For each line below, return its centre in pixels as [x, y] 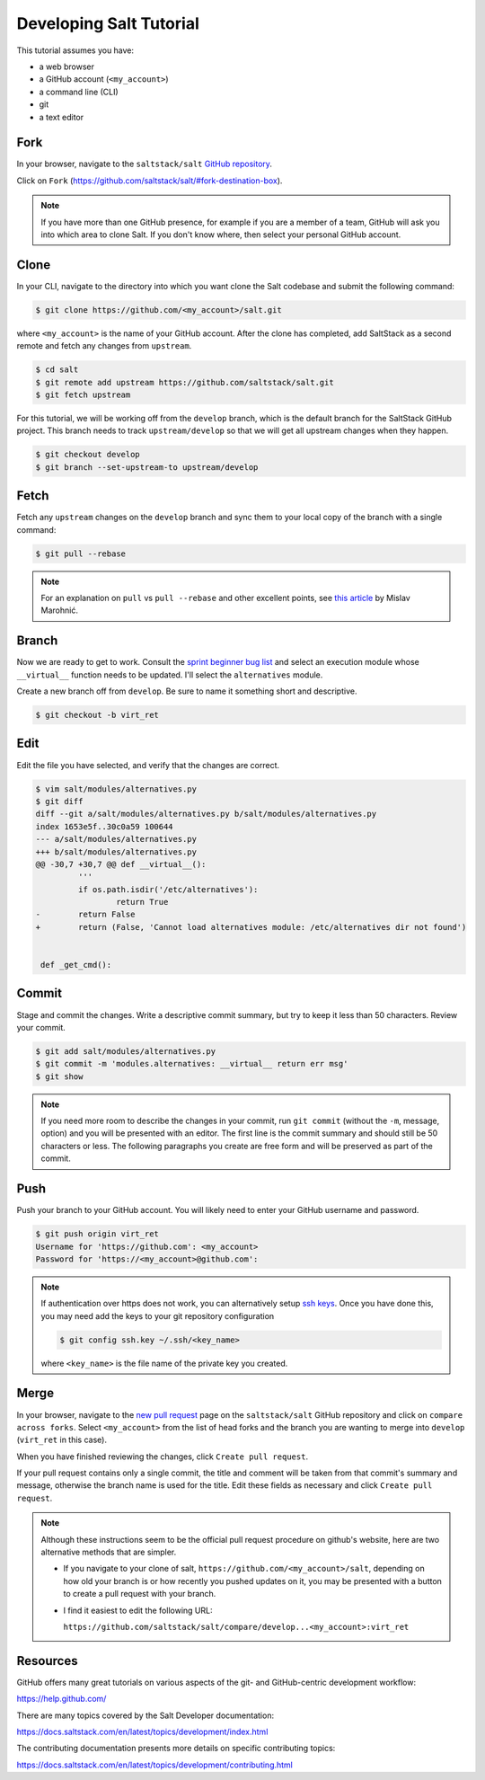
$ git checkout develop [88, 455]
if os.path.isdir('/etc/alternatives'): [168, 889]
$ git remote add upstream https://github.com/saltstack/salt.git [185, 382]
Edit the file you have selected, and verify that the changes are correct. [148, 765]
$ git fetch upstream [83, 395]
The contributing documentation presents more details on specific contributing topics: [176, 1749]
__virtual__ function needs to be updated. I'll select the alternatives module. [170, 675]
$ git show [59, 1076]
